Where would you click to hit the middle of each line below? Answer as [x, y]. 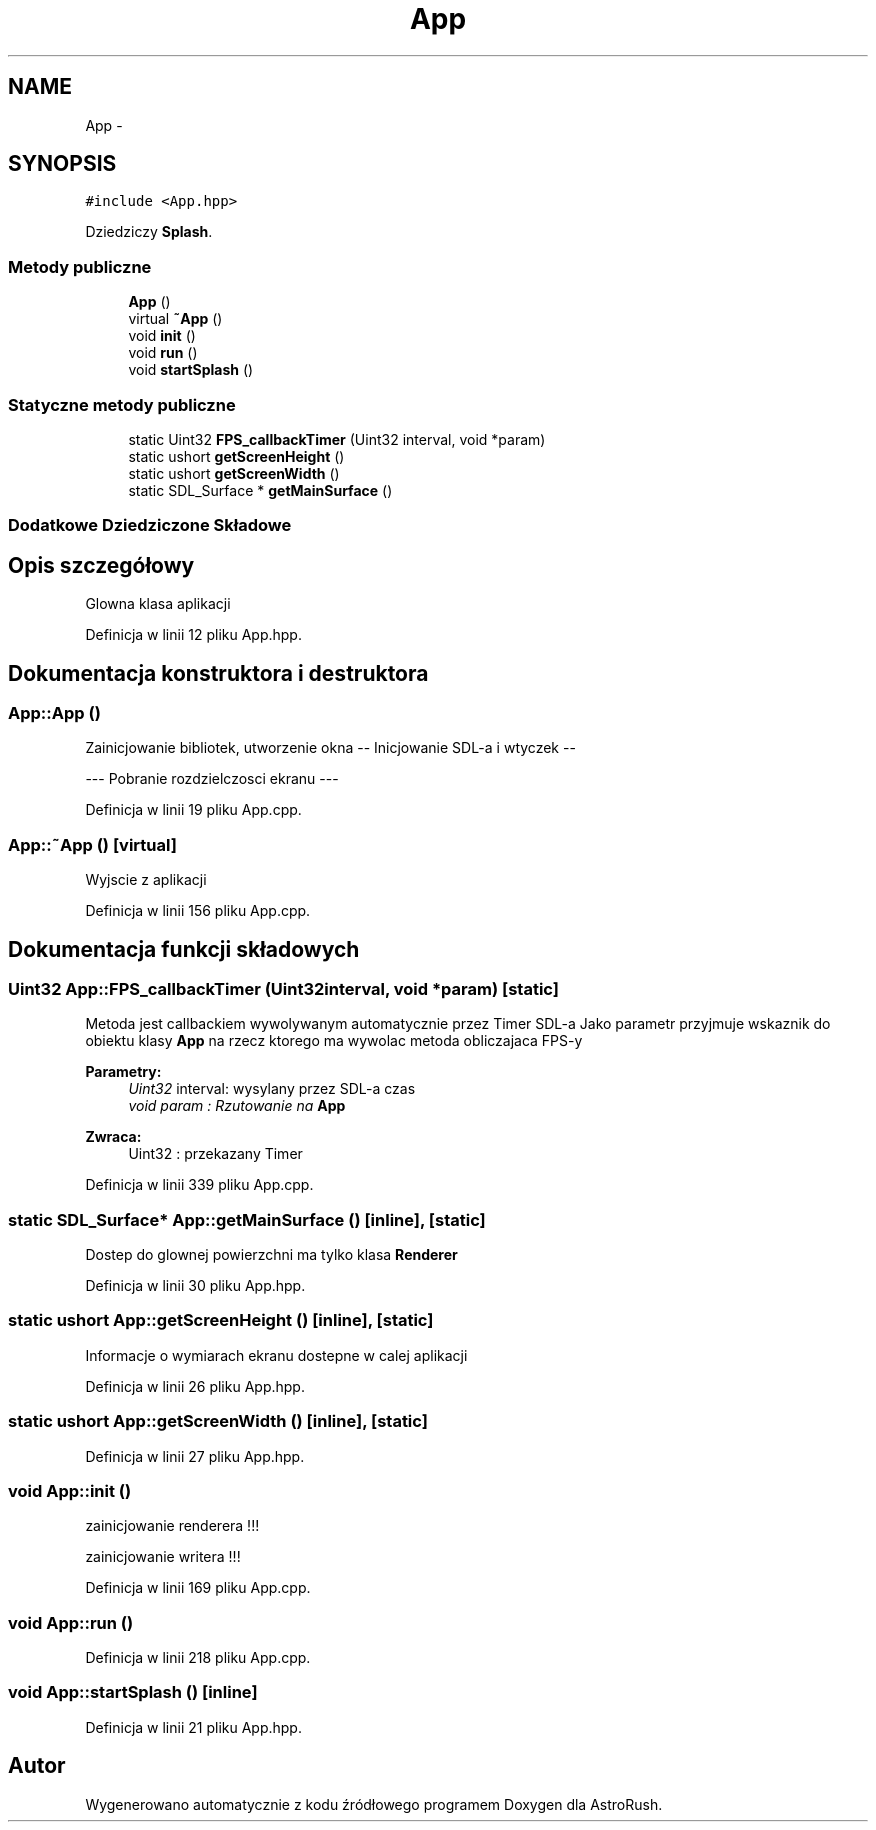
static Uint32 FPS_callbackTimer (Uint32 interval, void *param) [337, 439]
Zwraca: [113, 1137]
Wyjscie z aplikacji [146, 880]
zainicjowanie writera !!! [163, 1557]
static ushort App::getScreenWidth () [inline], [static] [218, 1421]
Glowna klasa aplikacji [158, 604]
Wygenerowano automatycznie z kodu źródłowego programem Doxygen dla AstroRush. [374, 1804]
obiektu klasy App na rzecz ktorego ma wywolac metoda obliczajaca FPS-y [334, 1041]
